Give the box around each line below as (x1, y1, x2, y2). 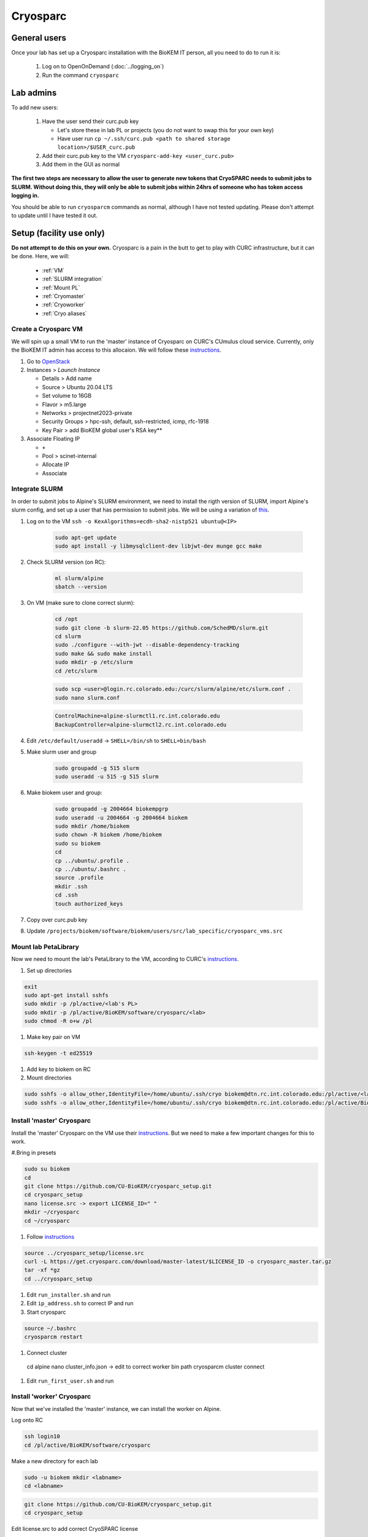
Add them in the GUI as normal (42, 160, 120, 168)
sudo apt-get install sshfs (24, 992, 109, 998)
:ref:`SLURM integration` (42, 275, 104, 283)
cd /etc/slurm (55, 667, 98, 674)
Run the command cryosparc (42, 71, 119, 79)
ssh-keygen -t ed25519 (24, 1050, 93, 1057)
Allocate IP (42, 461, 70, 468)
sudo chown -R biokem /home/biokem (55, 831, 162, 839)
